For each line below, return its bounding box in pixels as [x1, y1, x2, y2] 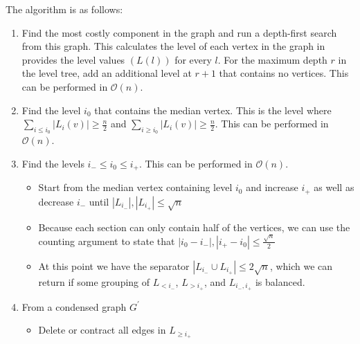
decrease [38, 194, 74, 208]
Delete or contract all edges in [38, 323, 166, 337]
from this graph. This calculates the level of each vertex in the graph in [21, 39, 325, 53]
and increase [246, 180, 298, 194]
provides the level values [21, 52, 125, 66]
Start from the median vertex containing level [38, 180, 233, 194]
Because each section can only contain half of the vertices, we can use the [38, 219, 350, 234]
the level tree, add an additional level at [21, 66, 192, 80]
